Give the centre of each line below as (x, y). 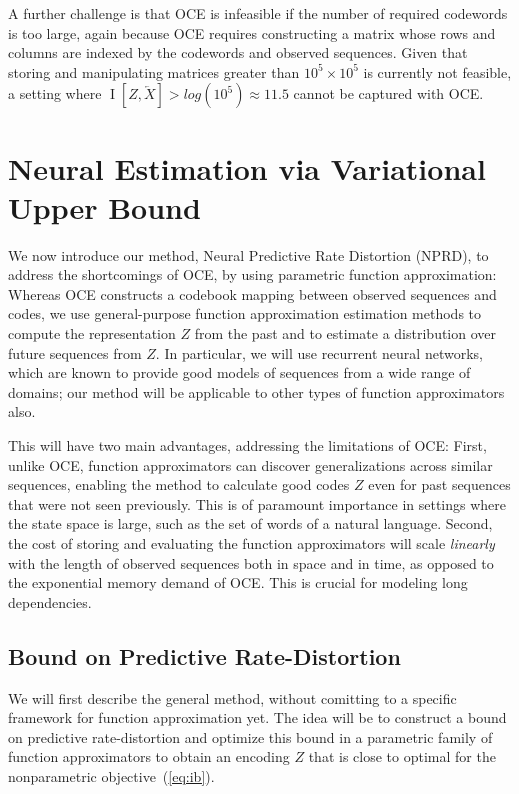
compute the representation (92, 333)
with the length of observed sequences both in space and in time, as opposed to (251, 562)
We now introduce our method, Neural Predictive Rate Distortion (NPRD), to (248, 254)
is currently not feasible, (437, 71)
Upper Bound (104, 206)
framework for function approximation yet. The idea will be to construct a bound (257, 717)
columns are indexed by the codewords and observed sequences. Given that (238, 52)
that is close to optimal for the (402, 756)
